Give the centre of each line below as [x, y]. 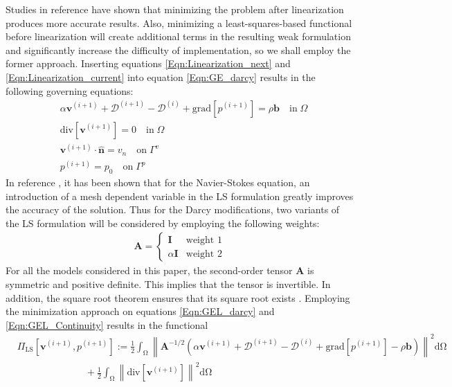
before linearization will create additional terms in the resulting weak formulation [178, 36]
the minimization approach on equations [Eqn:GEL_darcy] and [140, 311]
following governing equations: [70, 90]
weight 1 [204, 240]
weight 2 [204, 254]
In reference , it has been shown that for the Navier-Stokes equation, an [158, 182]
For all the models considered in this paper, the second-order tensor [149, 270]
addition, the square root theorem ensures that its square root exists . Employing [178, 297]
